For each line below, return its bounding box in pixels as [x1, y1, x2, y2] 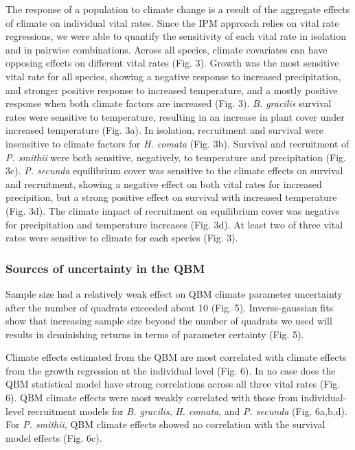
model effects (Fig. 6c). [5, 430, 102, 445]
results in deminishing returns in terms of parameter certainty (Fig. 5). [5, 327, 304, 341]
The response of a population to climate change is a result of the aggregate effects [5, 2, 350, 16]
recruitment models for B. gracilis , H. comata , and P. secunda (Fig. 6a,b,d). [27, 403, 347, 418]
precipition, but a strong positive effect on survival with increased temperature [5, 190, 337, 204]
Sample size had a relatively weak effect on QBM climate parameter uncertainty [5, 286, 343, 300]
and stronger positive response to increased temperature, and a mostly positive [5, 82, 338, 97]
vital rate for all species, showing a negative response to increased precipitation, [5, 69, 341, 83]
